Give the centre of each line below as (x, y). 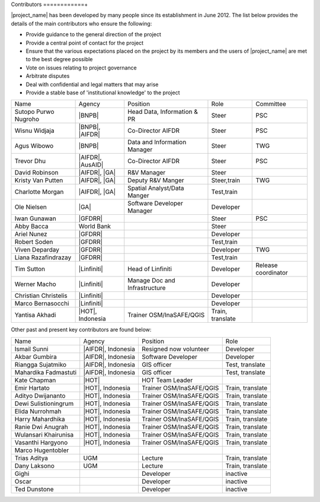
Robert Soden (34, 242)
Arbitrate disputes (48, 76)
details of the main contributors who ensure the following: (81, 23)
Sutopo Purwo (34, 112)
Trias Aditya (31, 458)
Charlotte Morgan (39, 192)
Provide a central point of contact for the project (85, 43)
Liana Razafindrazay (43, 258)
